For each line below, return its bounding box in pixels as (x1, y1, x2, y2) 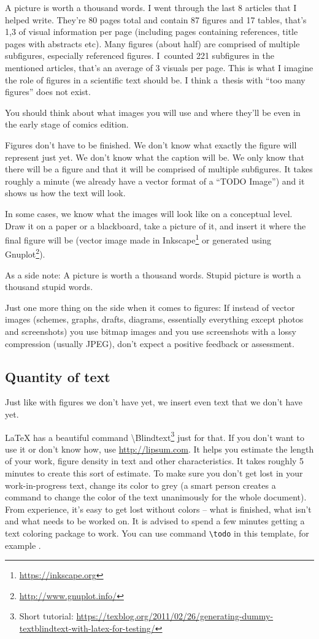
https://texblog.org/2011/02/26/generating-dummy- (76, 610, 274, 622)
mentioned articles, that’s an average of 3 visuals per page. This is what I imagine (5, 61, 313, 74)
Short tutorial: (19, 610, 74, 622)
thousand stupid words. (5, 280, 93, 293)
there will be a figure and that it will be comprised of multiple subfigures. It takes (5, 163, 313, 175)
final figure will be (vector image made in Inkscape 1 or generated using (5, 232, 271, 246)
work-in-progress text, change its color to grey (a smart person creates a (5, 478, 276, 491)
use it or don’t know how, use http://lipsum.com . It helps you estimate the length (5, 442, 314, 455)
